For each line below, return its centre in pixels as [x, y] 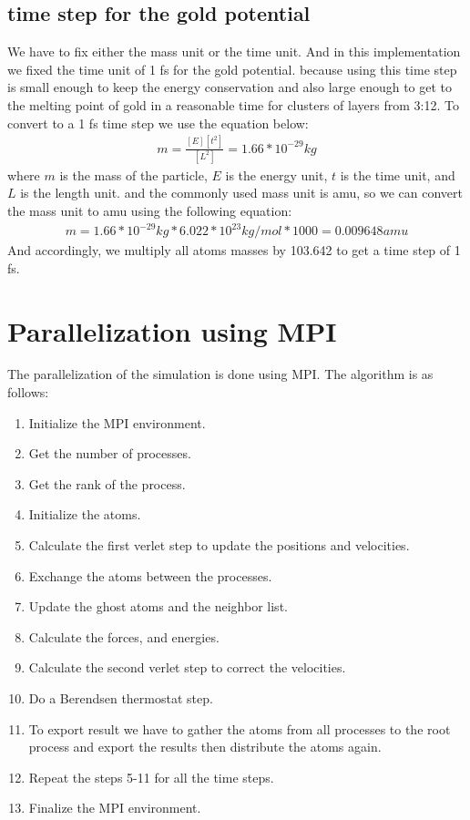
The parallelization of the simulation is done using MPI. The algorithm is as [220, 374]
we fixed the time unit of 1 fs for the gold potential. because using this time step [232, 69]
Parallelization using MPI [172, 330]
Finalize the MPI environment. [115, 808]
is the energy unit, [276, 174]
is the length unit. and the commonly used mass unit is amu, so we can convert [241, 193]
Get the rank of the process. [107, 483]
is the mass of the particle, [133, 174]
